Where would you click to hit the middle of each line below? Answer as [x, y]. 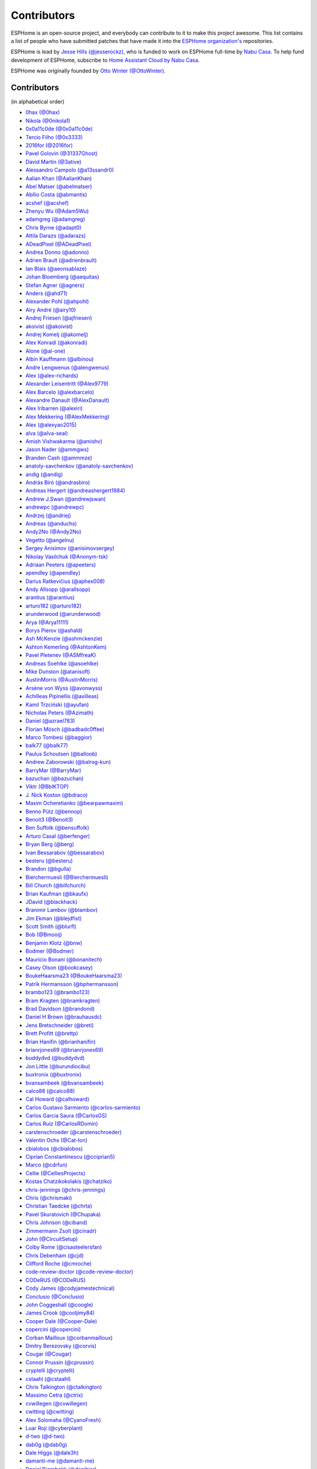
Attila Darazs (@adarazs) [56, 236]
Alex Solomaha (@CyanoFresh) [63, 1420]
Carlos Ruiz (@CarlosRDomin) [62, 1124]
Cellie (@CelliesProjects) [55, 1173]
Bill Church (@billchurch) [56, 886]
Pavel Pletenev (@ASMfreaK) [61, 655]
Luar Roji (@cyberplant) [54, 1428]
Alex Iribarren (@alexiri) [54, 408]
